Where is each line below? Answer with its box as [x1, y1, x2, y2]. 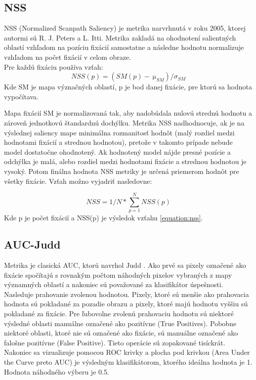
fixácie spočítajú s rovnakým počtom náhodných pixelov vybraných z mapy [4, 269, 232, 280]
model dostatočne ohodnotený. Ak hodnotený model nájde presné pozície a [4, 146, 231, 157]
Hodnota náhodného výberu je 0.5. [4, 366, 109, 377]
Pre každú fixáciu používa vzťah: [4, 61, 103, 72]
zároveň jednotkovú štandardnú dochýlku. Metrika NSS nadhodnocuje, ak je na [4, 117, 245, 127]
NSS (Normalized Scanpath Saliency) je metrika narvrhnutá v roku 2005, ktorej [4, 23, 246, 33]
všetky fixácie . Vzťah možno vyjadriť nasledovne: [4, 175, 152, 186]
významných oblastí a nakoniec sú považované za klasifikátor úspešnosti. [4, 279, 223, 290]
